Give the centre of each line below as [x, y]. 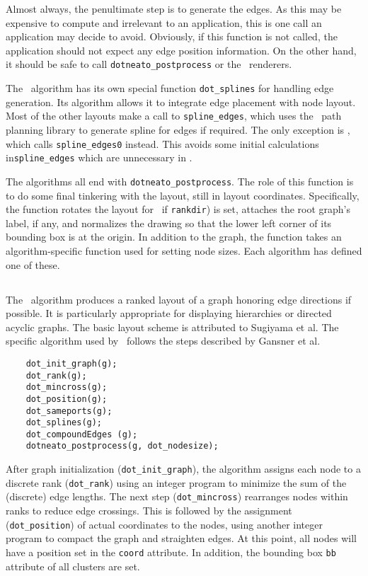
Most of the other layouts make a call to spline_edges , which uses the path [174, 116]
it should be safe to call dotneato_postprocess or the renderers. [149, 64]
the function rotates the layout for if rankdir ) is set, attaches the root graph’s [178, 209]
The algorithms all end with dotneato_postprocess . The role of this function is [180, 181]
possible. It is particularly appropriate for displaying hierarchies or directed [169, 313]
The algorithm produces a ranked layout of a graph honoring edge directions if [179, 299]
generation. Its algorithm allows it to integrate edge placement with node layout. [181, 102]
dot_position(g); [67, 399]
